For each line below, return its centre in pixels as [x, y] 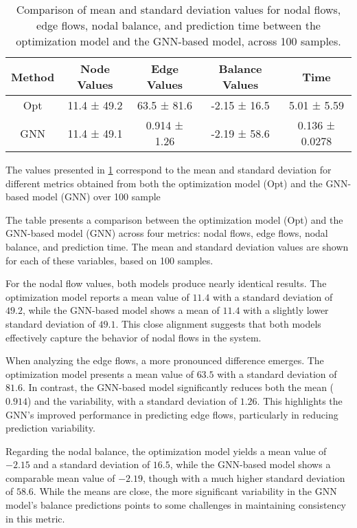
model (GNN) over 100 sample [96, 197]
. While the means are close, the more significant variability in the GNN [185, 491]
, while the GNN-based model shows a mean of [121, 310]
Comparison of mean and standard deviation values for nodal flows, [178, 9]
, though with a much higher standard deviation [244, 477]
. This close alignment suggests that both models [218, 323]
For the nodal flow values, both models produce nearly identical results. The [166, 283]
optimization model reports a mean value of [97, 296]
